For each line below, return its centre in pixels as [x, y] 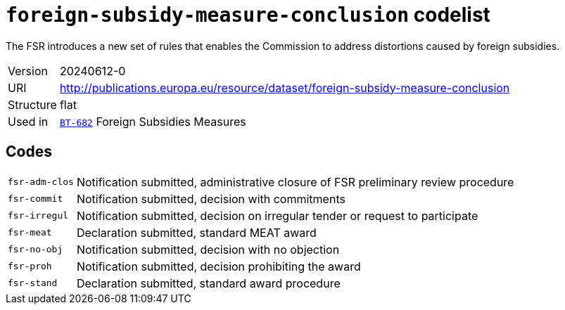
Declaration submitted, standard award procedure [208, 283]
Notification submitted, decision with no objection [208, 249]
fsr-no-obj [36, 250]
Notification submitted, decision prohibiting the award [218, 266]
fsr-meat [30, 233]
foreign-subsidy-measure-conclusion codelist [248, 15]
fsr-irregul [38, 216]
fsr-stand [33, 283]
